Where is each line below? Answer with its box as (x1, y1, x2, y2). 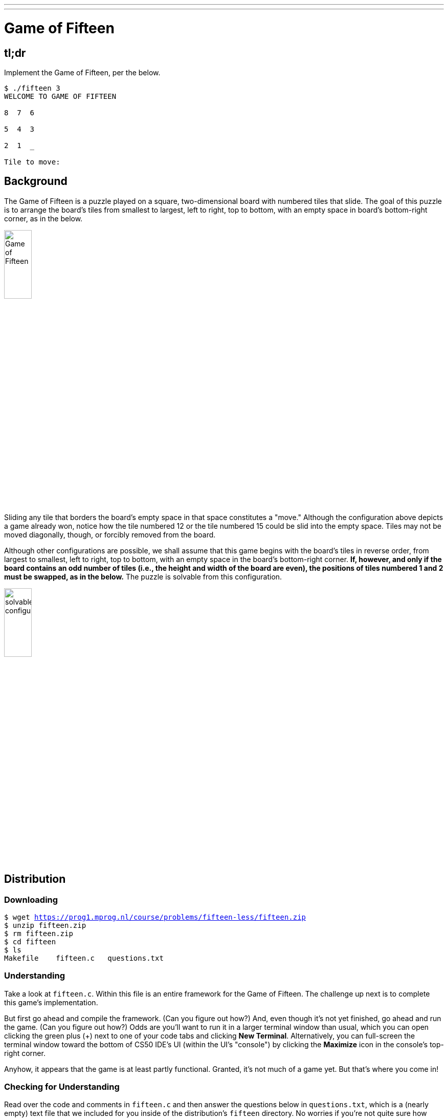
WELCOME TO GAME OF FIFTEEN (4, 92, 117, 100)
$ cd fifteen (4, 937, 56, 946)
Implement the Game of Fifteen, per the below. (4, 68, 161, 77)
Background (4, 175, 68, 188)
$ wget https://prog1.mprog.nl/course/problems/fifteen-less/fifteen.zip (4, 913, 306, 921)
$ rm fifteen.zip (4, 929, 73, 938)
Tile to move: (4, 157, 60, 166)
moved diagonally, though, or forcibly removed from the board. (4, 530, 216, 539)
